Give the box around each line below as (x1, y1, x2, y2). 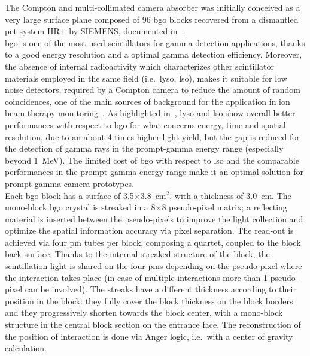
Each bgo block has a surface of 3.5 (5, 189, 134, 201)
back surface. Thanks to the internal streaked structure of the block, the (5, 248, 270, 260)
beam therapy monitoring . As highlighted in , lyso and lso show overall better (5, 107, 296, 119)
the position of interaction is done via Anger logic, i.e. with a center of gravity (5, 330, 293, 342)
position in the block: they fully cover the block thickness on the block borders (5, 294, 293, 307)
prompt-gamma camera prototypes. (5, 177, 135, 189)
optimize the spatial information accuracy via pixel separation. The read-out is (5, 224, 294, 237)
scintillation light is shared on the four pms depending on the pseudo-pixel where (5, 260, 302, 272)
